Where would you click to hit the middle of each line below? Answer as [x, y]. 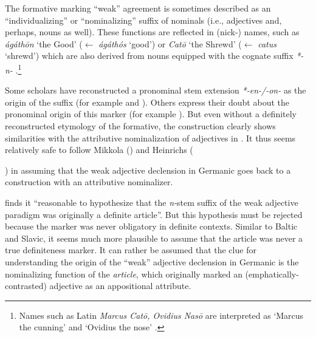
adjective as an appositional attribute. [120, 286]
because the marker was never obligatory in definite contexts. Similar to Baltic [151, 226]
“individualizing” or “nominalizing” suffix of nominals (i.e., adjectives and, [143, 20]
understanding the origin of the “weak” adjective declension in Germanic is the [152, 261]
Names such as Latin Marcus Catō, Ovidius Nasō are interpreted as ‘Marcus [161, 315]
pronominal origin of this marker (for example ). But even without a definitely [151, 114]
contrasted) [26, 286]
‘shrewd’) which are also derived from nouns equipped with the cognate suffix [149, 56]
